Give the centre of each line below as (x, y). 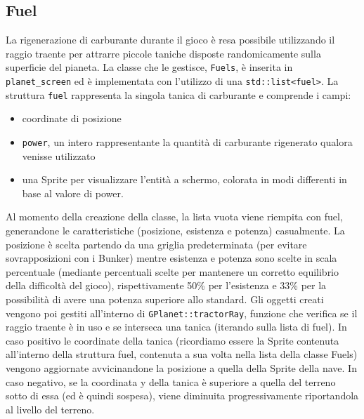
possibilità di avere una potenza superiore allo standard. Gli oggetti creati (165, 299)
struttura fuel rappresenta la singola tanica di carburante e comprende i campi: (178, 94)
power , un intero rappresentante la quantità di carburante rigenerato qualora (187, 141)
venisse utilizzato (59, 155)
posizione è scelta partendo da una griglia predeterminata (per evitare (156, 244)
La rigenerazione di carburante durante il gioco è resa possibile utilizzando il (170, 40)
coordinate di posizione (72, 118)
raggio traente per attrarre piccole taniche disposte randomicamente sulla (163, 53)
